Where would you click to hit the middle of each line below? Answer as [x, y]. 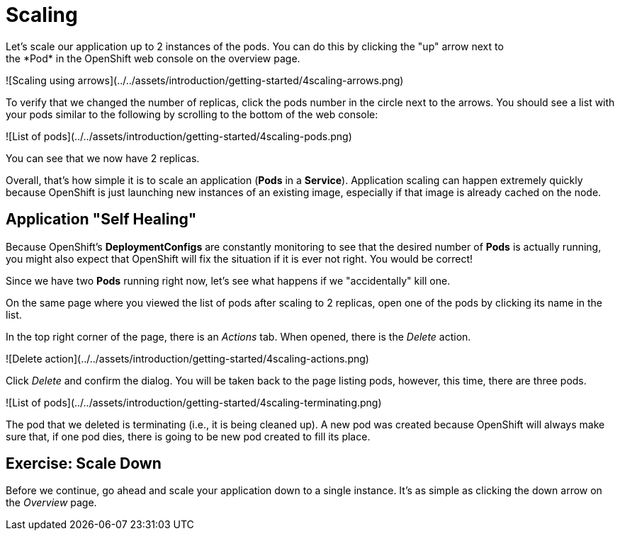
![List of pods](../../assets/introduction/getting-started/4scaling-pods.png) [179, 136]
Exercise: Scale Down [84, 464]
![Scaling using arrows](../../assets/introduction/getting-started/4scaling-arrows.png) [205, 80]
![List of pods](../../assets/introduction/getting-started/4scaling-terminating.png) [194, 402]
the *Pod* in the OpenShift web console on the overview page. [153, 58]
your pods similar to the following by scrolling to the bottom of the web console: [192, 114]
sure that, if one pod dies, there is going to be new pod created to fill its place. [188, 436]
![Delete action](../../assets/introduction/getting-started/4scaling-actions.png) [187, 358]
